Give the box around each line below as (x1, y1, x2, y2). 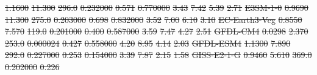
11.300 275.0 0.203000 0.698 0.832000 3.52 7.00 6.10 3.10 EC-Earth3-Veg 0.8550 (5, 13, 302, 25)
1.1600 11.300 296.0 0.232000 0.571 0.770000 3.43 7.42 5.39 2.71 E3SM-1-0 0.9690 (5, 1, 308, 13)
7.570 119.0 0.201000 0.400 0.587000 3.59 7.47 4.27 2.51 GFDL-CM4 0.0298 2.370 (5, 25, 308, 37)
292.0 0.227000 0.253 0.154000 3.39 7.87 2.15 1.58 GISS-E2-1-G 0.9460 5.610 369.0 (5, 48, 312, 61)
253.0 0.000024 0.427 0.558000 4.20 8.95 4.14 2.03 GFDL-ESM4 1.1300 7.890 (5, 36, 291, 49)
